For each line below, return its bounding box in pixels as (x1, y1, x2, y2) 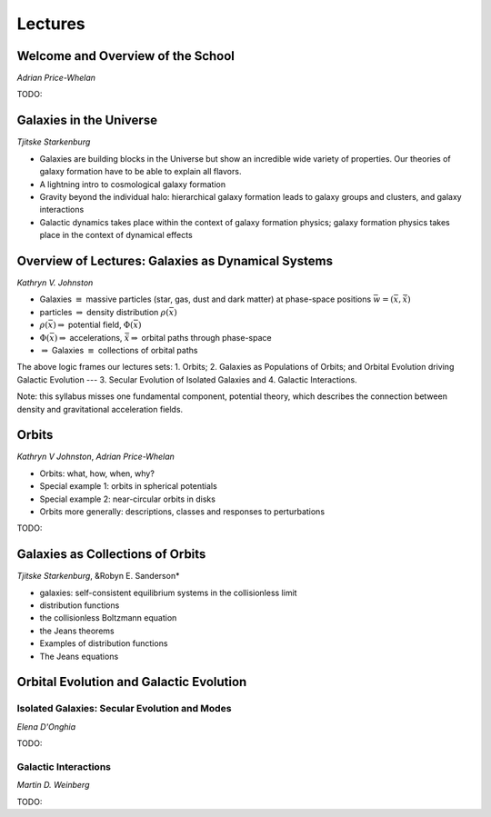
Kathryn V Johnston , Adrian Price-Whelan (16, 451, 175, 463)
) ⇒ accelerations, (54, 332, 123, 343)
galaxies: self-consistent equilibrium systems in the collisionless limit (39, 587, 297, 598)
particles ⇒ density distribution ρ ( (39, 306, 170, 317)
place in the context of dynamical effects (39, 230, 193, 241)
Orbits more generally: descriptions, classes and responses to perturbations (39, 505, 326, 517)
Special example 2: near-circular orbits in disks (39, 493, 215, 504)
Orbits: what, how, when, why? (39, 468, 155, 479)
